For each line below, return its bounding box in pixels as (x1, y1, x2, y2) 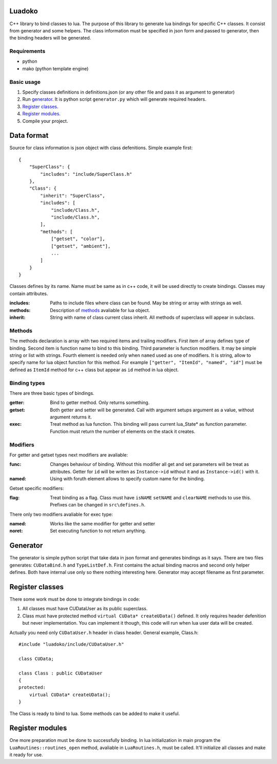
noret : (9, 527, 23, 534)
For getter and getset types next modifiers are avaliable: (9, 451, 128, 458)
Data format (9, 131, 49, 140)
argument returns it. (50, 414, 92, 420)
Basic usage (9, 78, 41, 85)
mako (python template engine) (22, 65, 89, 71)
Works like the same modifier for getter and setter (50, 521, 155, 527)
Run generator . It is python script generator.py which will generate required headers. (22, 96, 207, 102)
